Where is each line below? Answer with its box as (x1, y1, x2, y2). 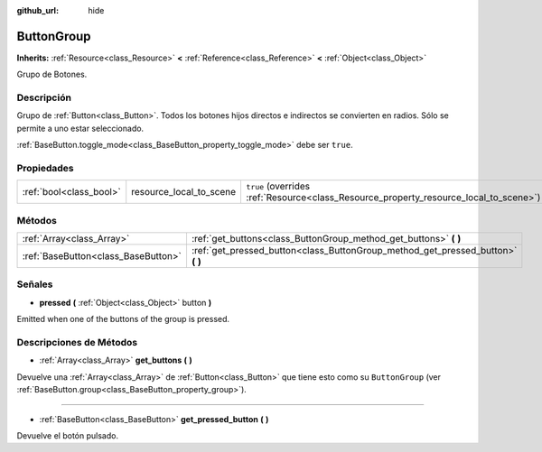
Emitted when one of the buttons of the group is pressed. (16, 314, 230, 325)
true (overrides (246, 180, 311, 193)
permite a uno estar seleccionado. (16, 123, 145, 134)
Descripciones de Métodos (16, 337, 138, 349)
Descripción (16, 91, 72, 104)
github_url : (16, 5, 59, 15)
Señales (16, 278, 53, 291)
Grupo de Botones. (16, 69, 88, 80)
